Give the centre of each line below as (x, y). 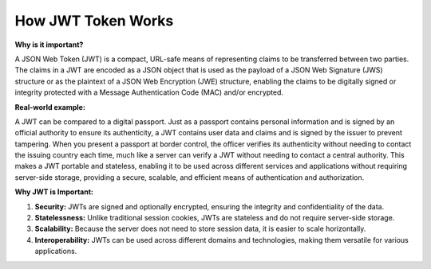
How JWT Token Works (94, 21)
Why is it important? (49, 45)
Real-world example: (50, 107)
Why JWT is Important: (54, 192)
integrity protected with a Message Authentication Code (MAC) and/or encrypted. (149, 92)
